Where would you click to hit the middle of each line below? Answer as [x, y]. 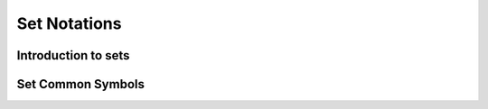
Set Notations [69, 23]
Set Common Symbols [80, 84]
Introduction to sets [73, 55]
